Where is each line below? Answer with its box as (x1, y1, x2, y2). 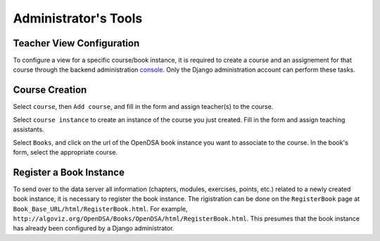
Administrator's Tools (13, 11, 143, 26)
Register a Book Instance (13, 166, 125, 178)
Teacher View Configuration (13, 37, 140, 49)
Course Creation (13, 84, 87, 96)
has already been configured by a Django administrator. (13, 224, 175, 233)
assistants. (13, 125, 45, 133)
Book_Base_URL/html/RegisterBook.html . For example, (13, 204, 188, 213)
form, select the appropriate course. (13, 148, 118, 156)
